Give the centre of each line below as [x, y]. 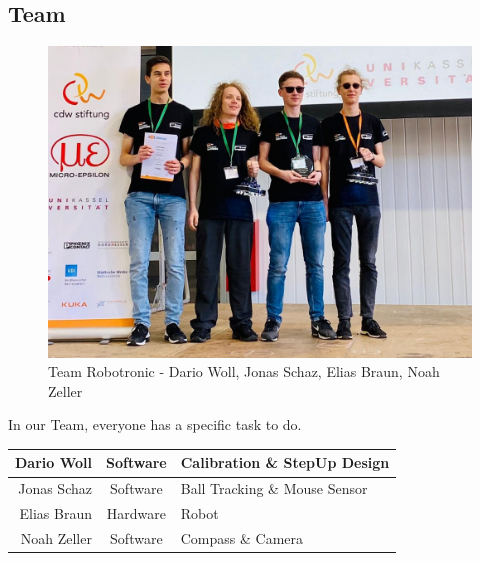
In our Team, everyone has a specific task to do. [155, 424]
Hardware [136, 513]
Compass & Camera [242, 537]
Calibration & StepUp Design [285, 462]
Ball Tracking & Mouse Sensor [274, 488]
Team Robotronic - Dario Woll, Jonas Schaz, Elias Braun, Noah [244, 371]
